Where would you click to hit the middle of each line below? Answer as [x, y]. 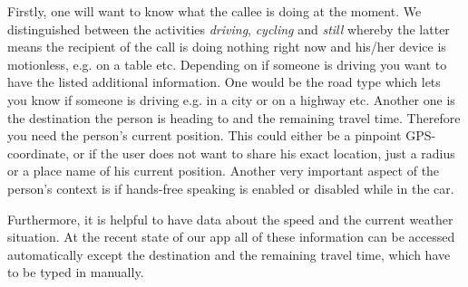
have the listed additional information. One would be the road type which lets [224, 82]
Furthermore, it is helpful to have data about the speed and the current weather [230, 219]
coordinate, [39, 153]
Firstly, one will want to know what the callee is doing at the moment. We [214, 11]
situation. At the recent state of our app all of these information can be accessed [231, 237]
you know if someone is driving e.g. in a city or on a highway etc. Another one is [231, 99]
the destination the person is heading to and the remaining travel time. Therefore [234, 117]
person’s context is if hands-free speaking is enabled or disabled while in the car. [231, 188]
